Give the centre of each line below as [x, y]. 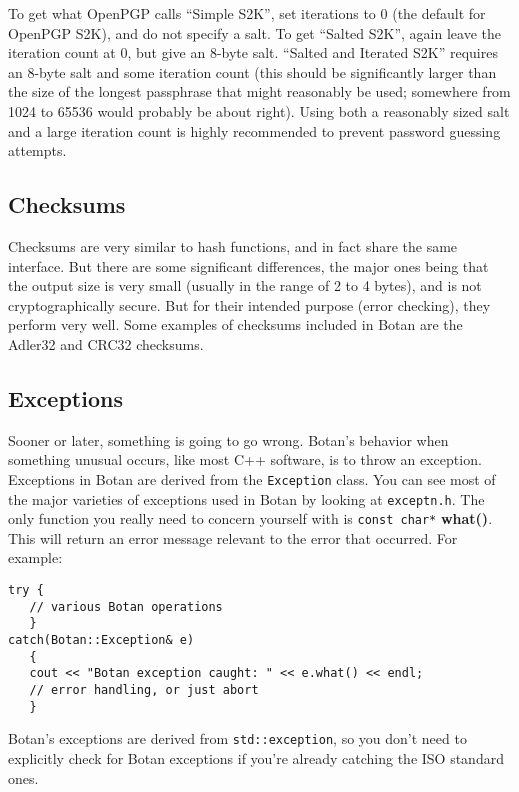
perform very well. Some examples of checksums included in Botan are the [235, 324]
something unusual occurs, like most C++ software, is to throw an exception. [245, 459]
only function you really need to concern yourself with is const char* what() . [250, 518]
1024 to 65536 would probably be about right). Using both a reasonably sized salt [259, 110]
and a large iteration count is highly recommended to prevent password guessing [254, 130]
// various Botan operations [126, 606]
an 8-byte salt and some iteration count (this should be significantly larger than [252, 71]
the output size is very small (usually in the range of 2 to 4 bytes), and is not [245, 285]
